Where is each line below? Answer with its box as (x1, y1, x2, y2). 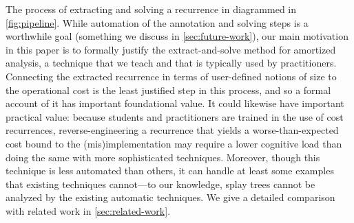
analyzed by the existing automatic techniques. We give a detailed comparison (6, 190, 335, 204)
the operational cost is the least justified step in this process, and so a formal (6, 82, 331, 97)
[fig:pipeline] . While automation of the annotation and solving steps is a (6, 15, 309, 30)
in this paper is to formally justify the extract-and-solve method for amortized (6, 42, 336, 56)
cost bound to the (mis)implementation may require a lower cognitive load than (6, 136, 342, 150)
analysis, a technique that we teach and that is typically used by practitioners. (6, 56, 337, 70)
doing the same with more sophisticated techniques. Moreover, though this (6, 150, 320, 164)
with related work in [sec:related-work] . (6, 203, 171, 218)
